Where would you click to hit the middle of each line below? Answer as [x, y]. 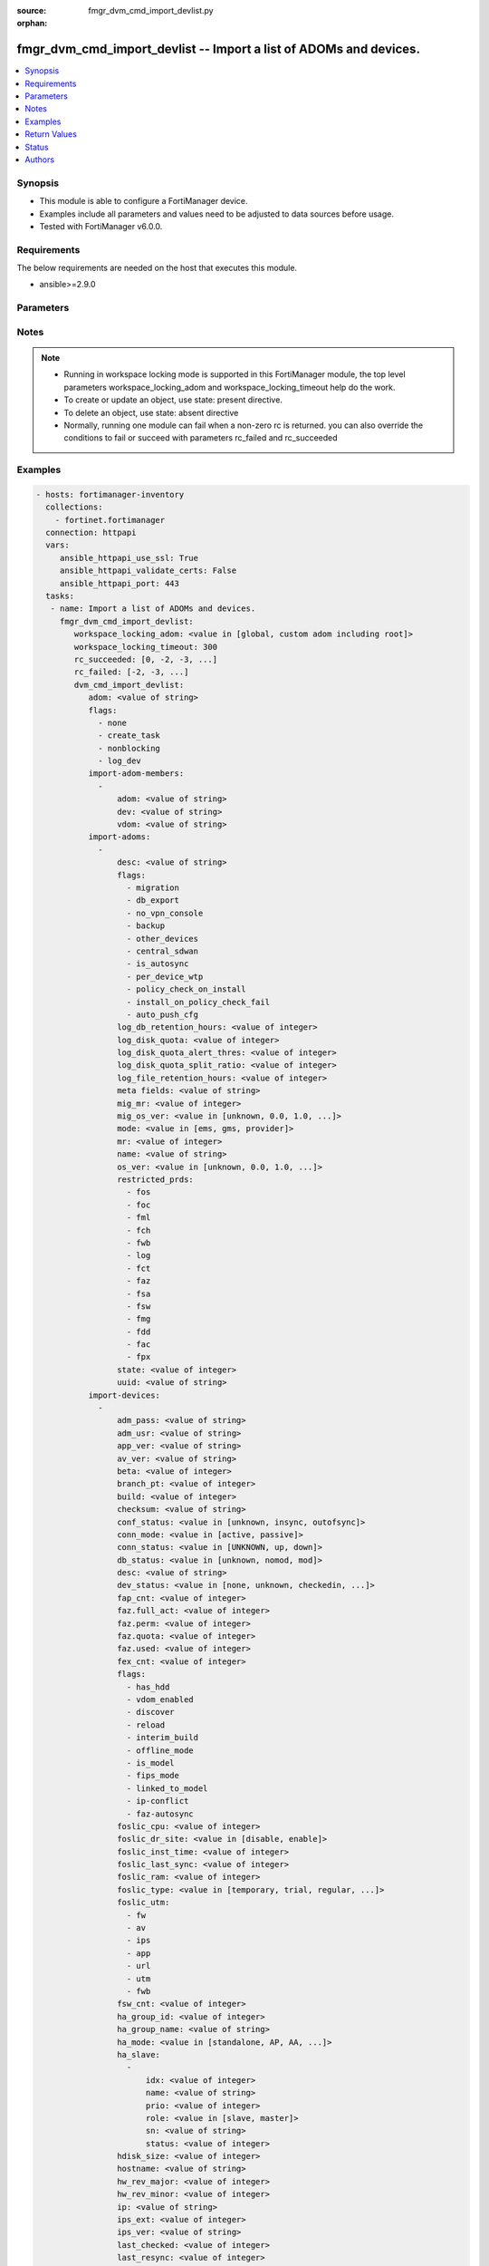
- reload [146, 1725]
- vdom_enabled [160, 1699]
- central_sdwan [163, 951]
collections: [74, 507]
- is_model [151, 1762]
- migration [153, 888]
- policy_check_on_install [186, 989]
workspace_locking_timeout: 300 [145, 647]
